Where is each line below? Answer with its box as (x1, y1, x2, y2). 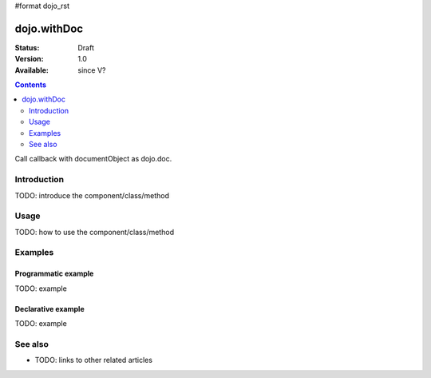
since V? (77, 65, 106, 75)
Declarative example (14, 304, 85, 313)
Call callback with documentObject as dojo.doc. (14, 154, 172, 164)
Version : (14, 54, 44, 64)
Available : (14, 65, 49, 75)
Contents (14, 80, 47, 90)
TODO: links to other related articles (34, 356, 153, 365)
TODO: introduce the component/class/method (14, 190, 169, 200)
